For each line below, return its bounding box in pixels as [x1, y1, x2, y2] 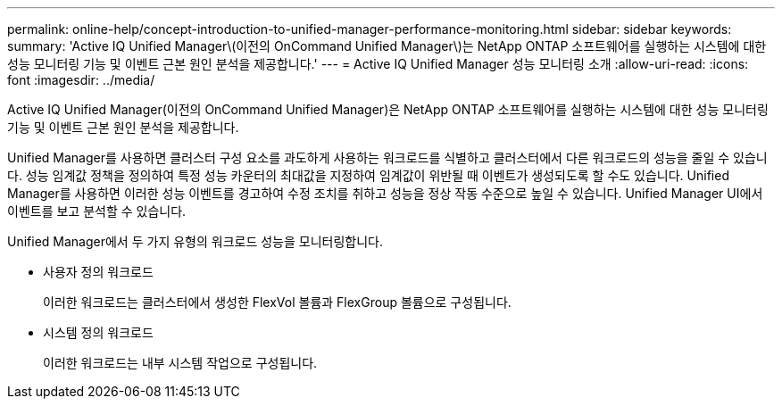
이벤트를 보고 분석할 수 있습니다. [7, 203, 187, 219]
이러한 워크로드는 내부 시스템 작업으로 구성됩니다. [43, 355, 318, 370]
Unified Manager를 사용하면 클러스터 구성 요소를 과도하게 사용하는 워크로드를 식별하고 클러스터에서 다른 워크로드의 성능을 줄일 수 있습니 [7, 150, 768, 165]
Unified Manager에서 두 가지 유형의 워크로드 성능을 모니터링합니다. [7, 234, 384, 249]
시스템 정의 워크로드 [43, 325, 154, 340]
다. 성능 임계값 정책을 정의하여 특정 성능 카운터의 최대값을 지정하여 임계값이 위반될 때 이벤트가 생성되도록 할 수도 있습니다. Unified [7, 168, 729, 183]
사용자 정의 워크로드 [43, 264, 154, 279]
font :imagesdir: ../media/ [7, 72, 155, 87]
